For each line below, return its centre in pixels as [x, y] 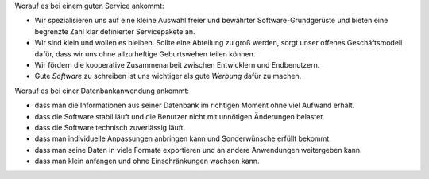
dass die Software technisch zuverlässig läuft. [110, 127]
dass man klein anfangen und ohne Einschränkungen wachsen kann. [147, 161]
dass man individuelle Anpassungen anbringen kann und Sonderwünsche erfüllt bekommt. [183, 138]
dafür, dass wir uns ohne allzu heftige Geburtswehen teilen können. [145, 54]
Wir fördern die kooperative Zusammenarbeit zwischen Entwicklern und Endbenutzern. [177, 64]
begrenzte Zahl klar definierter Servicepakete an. [115, 31]
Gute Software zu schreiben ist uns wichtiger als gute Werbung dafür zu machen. [168, 76]
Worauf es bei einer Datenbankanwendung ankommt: [102, 91]
